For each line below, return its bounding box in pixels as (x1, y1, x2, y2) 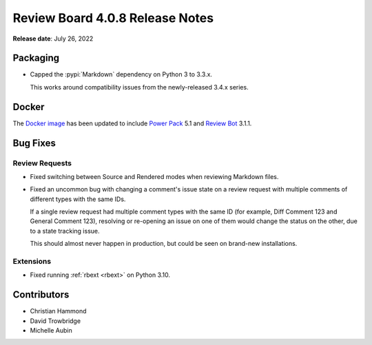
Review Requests (12, 158, 72, 168)
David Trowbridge (30, 317, 81, 325)
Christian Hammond (30, 307, 87, 315)
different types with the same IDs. (30, 195, 126, 203)
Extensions (12, 257, 52, 266)
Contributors (12, 289, 70, 301)
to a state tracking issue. (30, 227, 100, 235)
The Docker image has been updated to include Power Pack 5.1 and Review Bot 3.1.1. (12, 119, 252, 127)
